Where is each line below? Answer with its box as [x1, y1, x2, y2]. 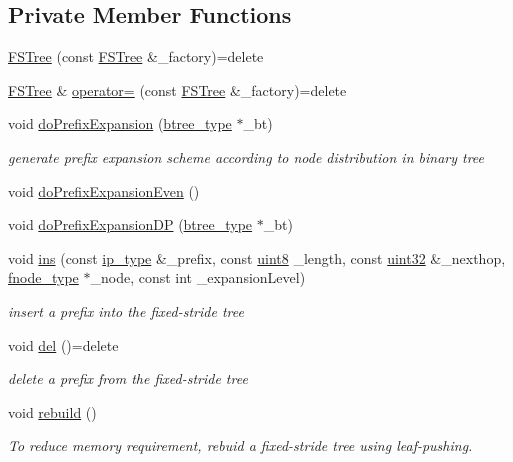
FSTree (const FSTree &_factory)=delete [8, 46, 264, 67]
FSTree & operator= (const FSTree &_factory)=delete [8, 79, 347, 100]
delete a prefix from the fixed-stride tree [8, 368, 248, 389]
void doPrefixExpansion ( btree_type [8, 113, 232, 134]
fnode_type [8, 267, 79, 288]
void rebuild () [8, 401, 97, 422]
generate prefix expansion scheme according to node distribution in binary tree [8, 146, 485, 167]
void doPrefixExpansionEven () [8, 180, 200, 201]
